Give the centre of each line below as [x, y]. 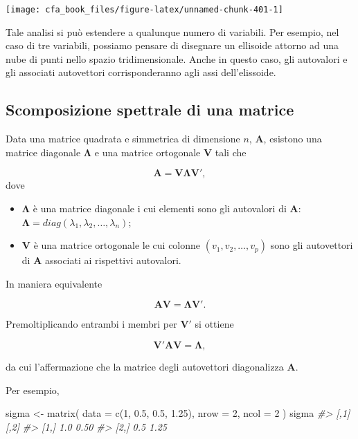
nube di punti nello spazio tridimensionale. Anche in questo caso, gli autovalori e [177, 58]
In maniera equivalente [54, 283]
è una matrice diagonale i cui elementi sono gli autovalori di [160, 208]
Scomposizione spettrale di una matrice [150, 110]
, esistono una [293, 139]
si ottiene [214, 324]
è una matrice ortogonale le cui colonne [117, 245]
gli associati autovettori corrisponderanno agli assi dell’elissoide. [141, 72]
